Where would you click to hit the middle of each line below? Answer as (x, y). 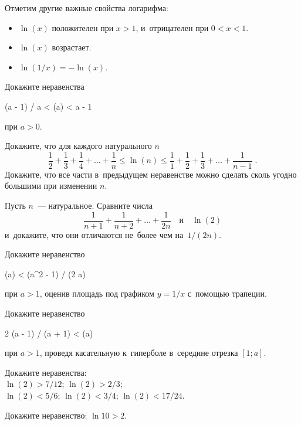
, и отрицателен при (172, 27)
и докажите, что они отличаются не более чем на (94, 234)
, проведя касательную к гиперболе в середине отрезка (139, 353)
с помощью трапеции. (227, 293)
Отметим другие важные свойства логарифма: (87, 8)
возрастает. (72, 47)
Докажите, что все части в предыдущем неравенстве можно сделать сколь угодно (151, 174)
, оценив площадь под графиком (97, 293)
